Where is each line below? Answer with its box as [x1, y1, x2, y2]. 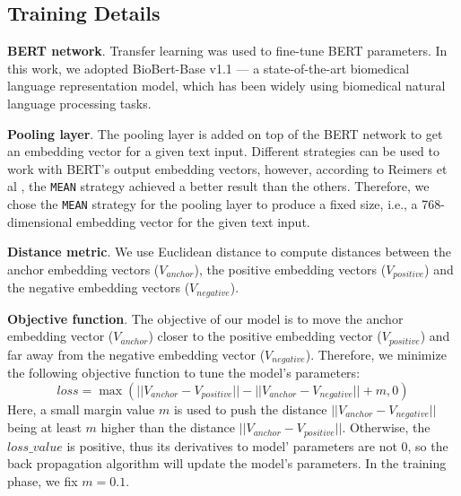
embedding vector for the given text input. [76, 212, 310, 231]
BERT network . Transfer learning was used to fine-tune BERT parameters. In [7, 41, 448, 60]
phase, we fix [7, 471, 78, 490]
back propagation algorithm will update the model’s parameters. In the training [7, 454, 447, 473]
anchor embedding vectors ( [7, 259, 160, 278]
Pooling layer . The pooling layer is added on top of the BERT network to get [7, 124, 443, 143]
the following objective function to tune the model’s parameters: [7, 363, 361, 382]
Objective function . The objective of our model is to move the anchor [7, 309, 404, 327]
